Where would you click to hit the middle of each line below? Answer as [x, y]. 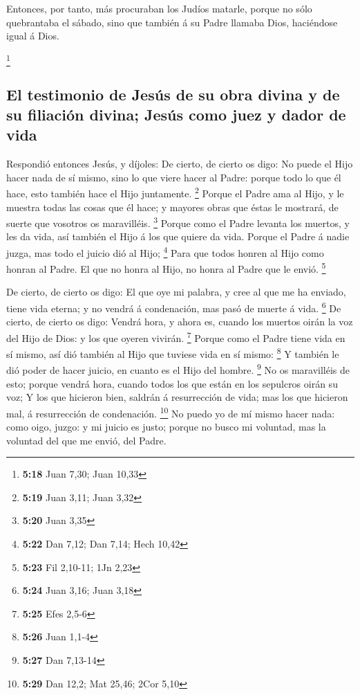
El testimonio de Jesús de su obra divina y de [173, 94]
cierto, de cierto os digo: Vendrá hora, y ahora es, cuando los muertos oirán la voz [180, 322]
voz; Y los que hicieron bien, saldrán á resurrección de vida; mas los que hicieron [177, 397]
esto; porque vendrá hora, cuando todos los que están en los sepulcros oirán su [172, 383]
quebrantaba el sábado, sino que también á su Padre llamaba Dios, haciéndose [172, 22]
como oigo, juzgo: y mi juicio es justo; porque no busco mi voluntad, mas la [166, 427]
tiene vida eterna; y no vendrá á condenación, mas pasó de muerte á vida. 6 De [174, 307]
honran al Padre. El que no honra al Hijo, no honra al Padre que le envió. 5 [166, 268]
